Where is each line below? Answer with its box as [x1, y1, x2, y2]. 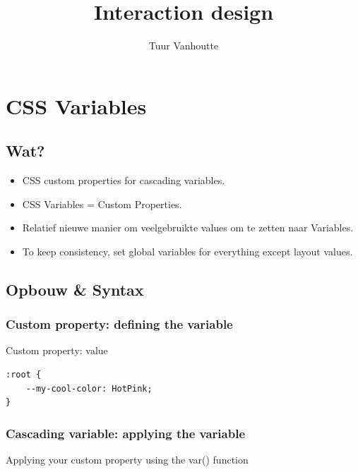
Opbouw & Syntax [6, 278, 144, 300]
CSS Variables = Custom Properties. [22, 196, 182, 211]
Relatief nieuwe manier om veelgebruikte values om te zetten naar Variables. [22, 220, 354, 235]
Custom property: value [6, 343, 108, 358]
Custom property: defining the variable [6, 315, 233, 333]
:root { [6, 370, 42, 380]
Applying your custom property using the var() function [6, 452, 249, 467]
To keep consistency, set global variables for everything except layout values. [22, 243, 353, 258]
